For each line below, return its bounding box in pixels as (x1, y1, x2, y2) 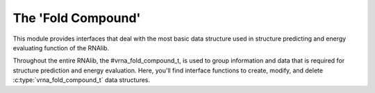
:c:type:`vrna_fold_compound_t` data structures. (12, 76, 151, 84)
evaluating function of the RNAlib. (12, 43, 110, 52)
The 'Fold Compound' (12, 10, 141, 25)
